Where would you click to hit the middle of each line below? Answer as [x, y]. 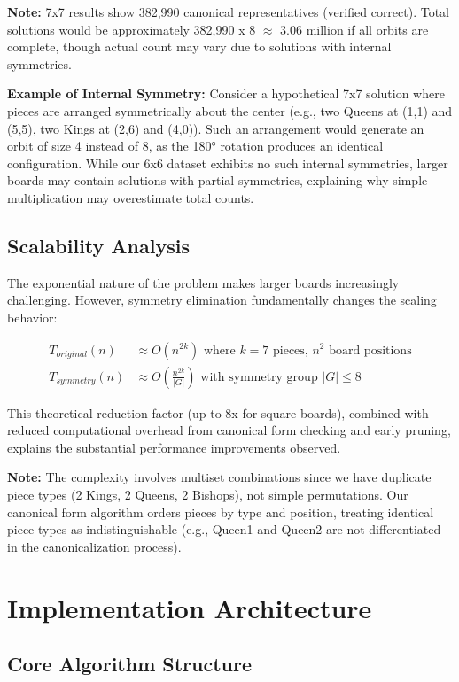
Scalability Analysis [98, 245]
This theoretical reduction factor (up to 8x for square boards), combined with [218, 412]
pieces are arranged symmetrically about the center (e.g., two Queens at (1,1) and [230, 110]
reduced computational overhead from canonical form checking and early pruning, [229, 430]
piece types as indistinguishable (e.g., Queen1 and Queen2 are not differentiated [224, 529]
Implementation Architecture [190, 607]
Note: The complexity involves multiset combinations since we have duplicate [219, 477]
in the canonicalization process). [94, 546]
